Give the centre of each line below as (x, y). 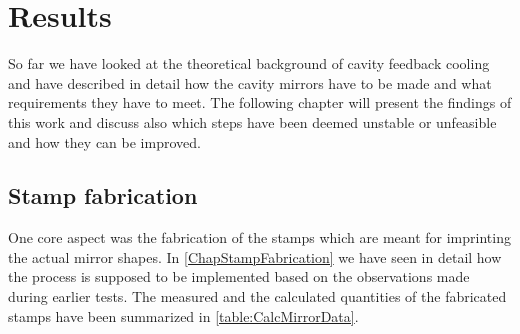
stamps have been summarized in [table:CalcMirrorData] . (183, 315)
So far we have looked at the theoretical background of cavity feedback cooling (249, 63)
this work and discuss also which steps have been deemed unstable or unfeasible (252, 121)
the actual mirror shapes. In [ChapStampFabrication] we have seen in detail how (255, 256)
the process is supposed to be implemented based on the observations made (239, 276)
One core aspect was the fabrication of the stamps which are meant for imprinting (259, 237)
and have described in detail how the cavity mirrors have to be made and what (250, 82)
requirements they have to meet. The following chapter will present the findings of (260, 102)
